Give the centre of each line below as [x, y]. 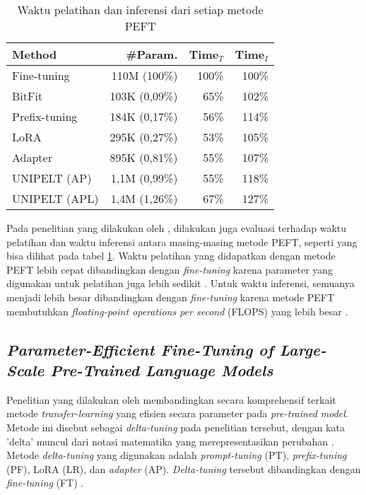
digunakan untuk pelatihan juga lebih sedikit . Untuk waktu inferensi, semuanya [181, 283]
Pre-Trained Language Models [162, 369]
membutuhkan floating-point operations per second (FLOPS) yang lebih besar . [177, 311]
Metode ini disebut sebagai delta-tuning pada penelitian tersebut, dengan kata [176, 427]
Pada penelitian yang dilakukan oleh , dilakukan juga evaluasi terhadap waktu [177, 228]
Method [35, 54]
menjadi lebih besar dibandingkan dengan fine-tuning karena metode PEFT [171, 297]
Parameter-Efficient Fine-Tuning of [140, 349]
